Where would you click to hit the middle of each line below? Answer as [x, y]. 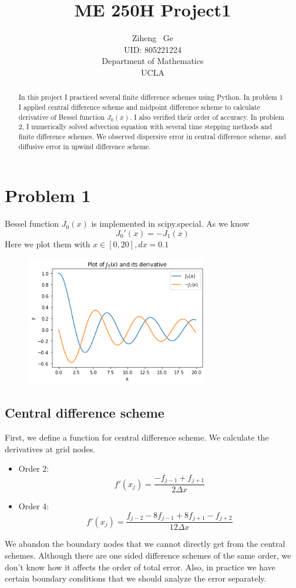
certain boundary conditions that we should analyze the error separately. [136, 578]
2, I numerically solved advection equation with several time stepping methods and [145, 127]
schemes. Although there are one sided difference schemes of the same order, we [148, 555]
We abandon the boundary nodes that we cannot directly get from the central [145, 544]
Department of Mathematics [153, 61]
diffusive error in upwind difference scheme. [85, 146]
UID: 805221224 [153, 49]
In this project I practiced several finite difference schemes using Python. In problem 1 [151, 97]
